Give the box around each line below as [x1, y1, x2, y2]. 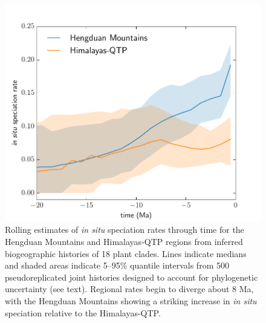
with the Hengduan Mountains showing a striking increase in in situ [5, 295, 257, 307]
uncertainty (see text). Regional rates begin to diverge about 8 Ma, [5, 282, 254, 295]
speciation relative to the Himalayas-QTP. [5, 306, 161, 319]
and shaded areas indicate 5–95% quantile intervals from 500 [5, 259, 229, 272]
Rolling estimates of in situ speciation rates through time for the [5, 223, 244, 236]
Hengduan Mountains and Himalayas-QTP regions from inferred [5, 235, 243, 248]
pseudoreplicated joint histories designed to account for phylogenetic [5, 270, 258, 283]
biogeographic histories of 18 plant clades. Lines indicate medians [5, 247, 247, 259]
